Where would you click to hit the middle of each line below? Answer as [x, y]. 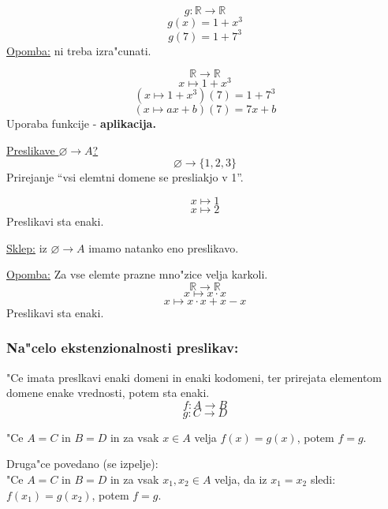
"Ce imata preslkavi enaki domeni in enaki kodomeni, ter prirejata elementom [194, 377]
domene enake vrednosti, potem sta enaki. [108, 393]
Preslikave [31, 150]
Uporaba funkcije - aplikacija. [81, 124]
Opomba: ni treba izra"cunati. [79, 50]
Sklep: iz [27, 247]
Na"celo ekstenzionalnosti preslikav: [123, 348]
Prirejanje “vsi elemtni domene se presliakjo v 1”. [125, 177]
